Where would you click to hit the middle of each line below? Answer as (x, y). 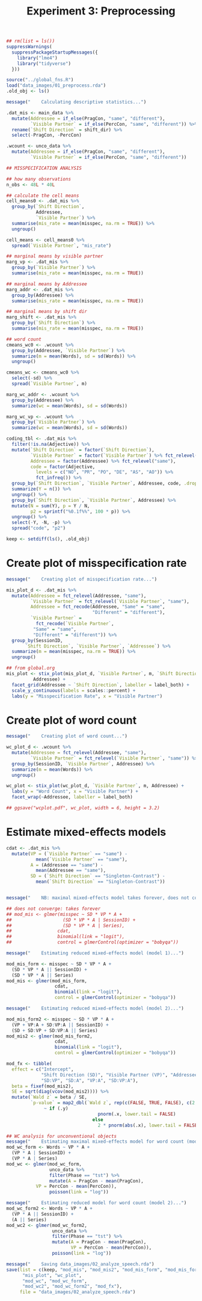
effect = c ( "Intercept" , (43, 1069)
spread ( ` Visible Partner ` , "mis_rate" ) (62, 246)
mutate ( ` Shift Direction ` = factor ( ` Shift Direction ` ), (83, 450)
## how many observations (38, 179)
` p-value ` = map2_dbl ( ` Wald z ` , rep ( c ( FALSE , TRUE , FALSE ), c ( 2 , (114, 1103)
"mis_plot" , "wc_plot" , (52, 1275)
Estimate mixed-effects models (86, 832)
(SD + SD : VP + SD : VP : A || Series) (55, 1030)
